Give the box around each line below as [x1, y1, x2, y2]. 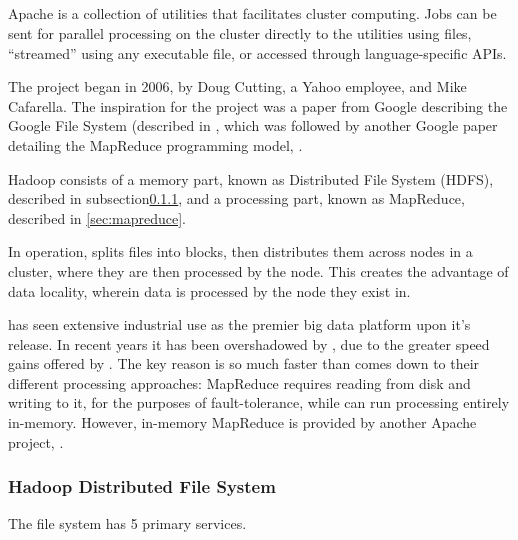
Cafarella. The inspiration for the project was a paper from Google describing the [8, 95, 508, 116]
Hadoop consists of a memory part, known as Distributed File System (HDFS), [8, 168, 494, 189]
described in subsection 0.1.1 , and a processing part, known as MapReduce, [8, 188, 465, 209]
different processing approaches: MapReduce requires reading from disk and [8, 372, 471, 393]
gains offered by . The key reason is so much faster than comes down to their [8, 353, 480, 374]
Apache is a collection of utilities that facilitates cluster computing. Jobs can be [8, 3, 497, 24]
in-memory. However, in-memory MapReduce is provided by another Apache [8, 412, 477, 433]
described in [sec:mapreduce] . [8, 207, 186, 228]
